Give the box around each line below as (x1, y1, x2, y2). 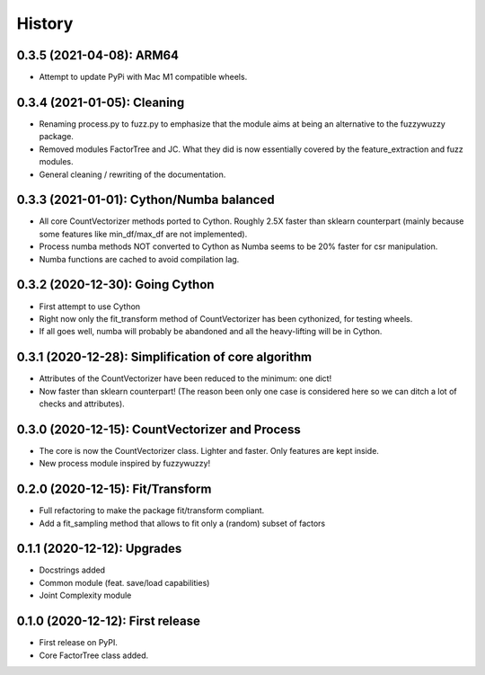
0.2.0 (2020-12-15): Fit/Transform (16, 482, 212, 497)
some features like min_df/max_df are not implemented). (39, 228, 248, 239)
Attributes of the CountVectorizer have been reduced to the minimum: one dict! (39, 373, 332, 384)
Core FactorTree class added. (39, 650, 149, 661)
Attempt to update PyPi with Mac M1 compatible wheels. (39, 72, 248, 83)
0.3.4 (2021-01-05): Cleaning (16, 94, 185, 110)
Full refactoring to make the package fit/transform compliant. (39, 505, 265, 516)
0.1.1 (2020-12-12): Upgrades (16, 541, 182, 556)
